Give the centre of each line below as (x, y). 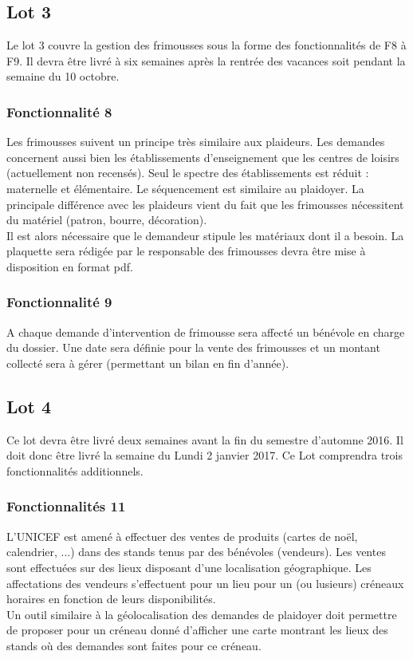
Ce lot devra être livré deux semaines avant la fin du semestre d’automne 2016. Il (205, 439)
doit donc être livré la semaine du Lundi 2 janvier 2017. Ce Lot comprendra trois (205, 455)
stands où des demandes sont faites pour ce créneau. (134, 645)
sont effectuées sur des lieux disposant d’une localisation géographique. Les (189, 567)
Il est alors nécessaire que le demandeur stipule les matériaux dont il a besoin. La (205, 235)
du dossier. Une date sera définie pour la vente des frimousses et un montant (193, 347)
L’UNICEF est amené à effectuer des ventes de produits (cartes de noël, (182, 536)
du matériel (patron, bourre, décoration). (107, 220)
